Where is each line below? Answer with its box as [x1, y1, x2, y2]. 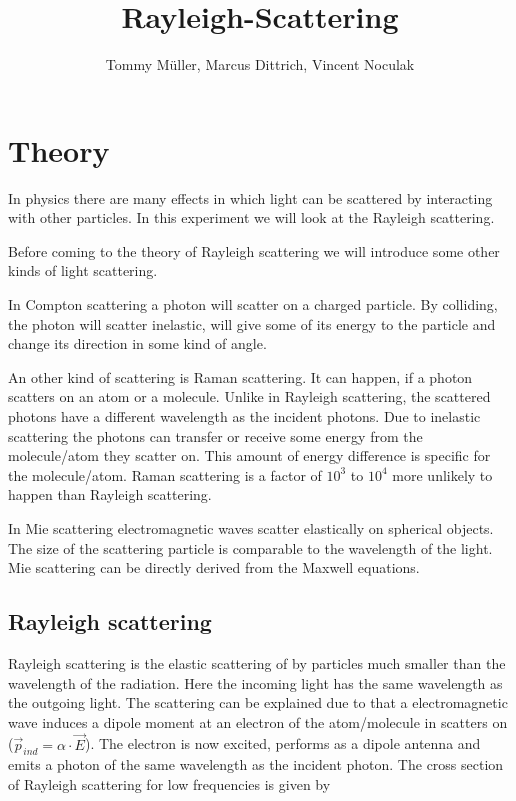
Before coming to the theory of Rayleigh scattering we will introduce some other [8, 240, 500, 261]
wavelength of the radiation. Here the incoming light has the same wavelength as [8, 672, 503, 693]
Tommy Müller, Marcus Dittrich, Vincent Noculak [105, 54, 415, 75]
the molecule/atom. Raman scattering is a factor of [8, 464, 322, 485]
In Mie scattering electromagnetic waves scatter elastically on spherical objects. [8, 517, 494, 538]
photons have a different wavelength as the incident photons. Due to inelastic [8, 406, 481, 426]
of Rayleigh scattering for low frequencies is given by [8, 773, 331, 794]
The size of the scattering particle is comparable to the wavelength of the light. [8, 537, 493, 558]
